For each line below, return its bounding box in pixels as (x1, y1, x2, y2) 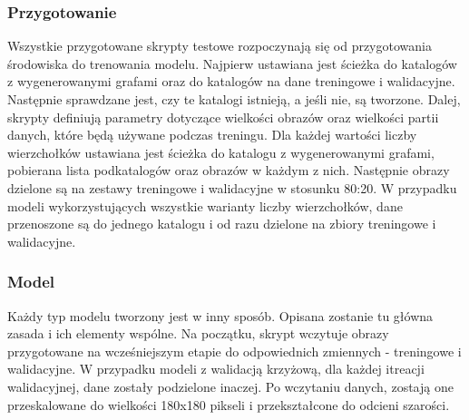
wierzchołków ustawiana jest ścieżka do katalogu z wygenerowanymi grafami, (7, 142, 435, 161)
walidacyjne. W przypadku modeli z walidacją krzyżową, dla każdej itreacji (7, 359, 425, 378)
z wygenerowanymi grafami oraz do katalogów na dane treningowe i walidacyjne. (7, 72, 455, 91)
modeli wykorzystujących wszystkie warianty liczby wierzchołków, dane (7, 196, 403, 215)
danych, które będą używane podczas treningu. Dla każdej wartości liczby (7, 125, 417, 144)
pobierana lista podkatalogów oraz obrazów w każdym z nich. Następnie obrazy (7, 161, 450, 180)
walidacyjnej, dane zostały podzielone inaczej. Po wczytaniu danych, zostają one (7, 376, 454, 396)
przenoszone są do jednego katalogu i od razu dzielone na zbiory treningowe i (7, 214, 436, 233)
